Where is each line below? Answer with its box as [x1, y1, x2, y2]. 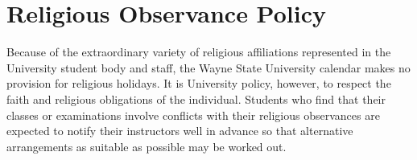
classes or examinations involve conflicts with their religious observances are [6, 106, 380, 123]
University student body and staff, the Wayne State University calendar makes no [6, 59, 411, 76]
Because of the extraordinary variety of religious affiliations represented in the [6, 43, 391, 60]
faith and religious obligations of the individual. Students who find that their [6, 90, 386, 107]
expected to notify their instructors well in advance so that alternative [6, 122, 353, 139]
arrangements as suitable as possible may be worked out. [6, 137, 287, 154]
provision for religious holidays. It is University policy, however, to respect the [6, 75, 391, 92]
